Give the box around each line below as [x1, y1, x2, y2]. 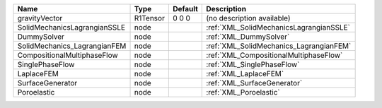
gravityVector [17, 13, 63, 23]
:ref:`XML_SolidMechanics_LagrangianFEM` [206, 41, 352, 51]
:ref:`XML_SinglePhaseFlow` [206, 60, 300, 69]
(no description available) [206, 13, 291, 23]
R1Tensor [134, 13, 166, 23]
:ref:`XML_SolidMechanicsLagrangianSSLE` [206, 23, 350, 32]
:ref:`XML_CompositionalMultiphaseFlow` [206, 50, 343, 60]
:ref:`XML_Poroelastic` [206, 88, 280, 97]
